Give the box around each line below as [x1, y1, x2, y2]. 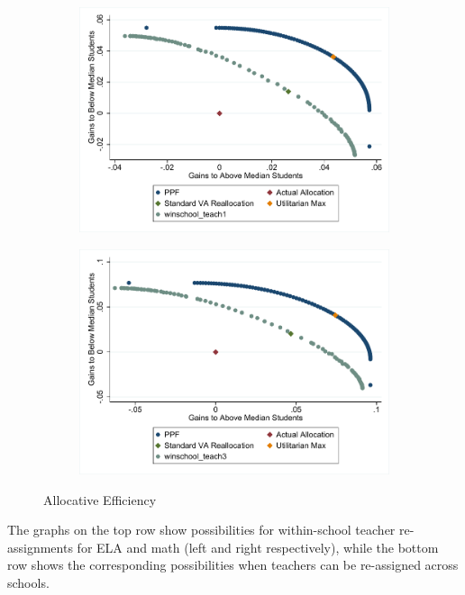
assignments [7, 537, 73, 556]
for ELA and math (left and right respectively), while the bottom [77, 537, 439, 556]
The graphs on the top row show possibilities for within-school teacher [7, 520, 396, 539]
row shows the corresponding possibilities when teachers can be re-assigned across [7, 555, 459, 574]
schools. [7, 572, 50, 591]
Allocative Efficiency [43, 490, 157, 509]
